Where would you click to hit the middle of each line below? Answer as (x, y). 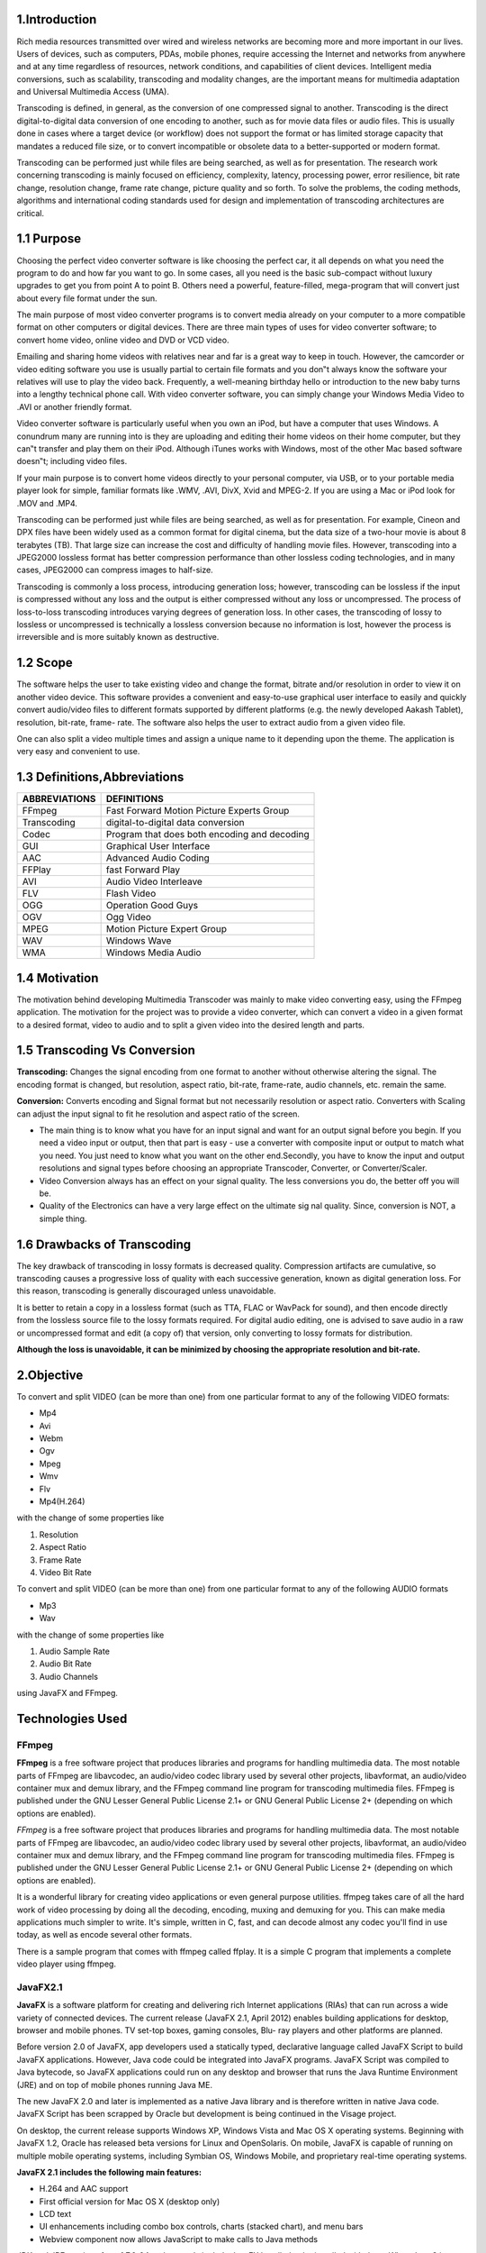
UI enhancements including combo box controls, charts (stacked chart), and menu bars (201, 2227)
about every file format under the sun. (87, 298)
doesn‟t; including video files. (72, 461)
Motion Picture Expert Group (166, 929)
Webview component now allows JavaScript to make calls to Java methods (179, 2239)
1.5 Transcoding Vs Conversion (106, 1050)
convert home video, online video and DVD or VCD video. (123, 340)
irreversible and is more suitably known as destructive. (118, 637)
